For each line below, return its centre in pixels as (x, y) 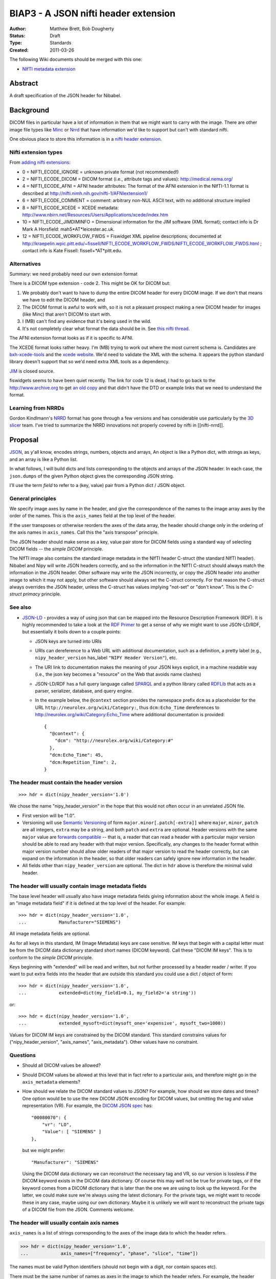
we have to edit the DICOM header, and (64, 300)
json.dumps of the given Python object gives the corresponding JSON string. (92, 476)
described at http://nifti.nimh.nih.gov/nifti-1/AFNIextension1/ (85, 193)
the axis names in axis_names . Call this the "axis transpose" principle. (84, 533)
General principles (33, 498)
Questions (22, 1055)
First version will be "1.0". (49, 815)
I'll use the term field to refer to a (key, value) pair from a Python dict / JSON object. (97, 485)
